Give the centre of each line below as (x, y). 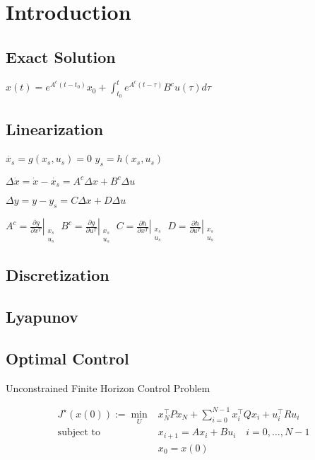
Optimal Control (67, 358)
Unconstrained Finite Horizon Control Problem (108, 387)
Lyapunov (42, 317)
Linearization (55, 128)
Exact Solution (61, 56)
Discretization (58, 275)
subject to (79, 433)
